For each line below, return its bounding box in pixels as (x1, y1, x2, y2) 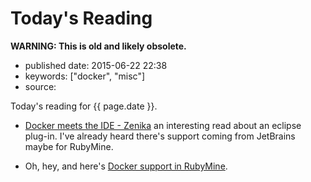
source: (24, 80, 57, 92)
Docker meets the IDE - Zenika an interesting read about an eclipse (24, 119, 302, 131)
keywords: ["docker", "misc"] (24, 70, 146, 82)
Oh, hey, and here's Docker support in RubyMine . (24, 160, 228, 172)
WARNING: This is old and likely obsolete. (10, 40, 187, 52)
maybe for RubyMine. (24, 140, 114, 152)
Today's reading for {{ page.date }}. (10, 100, 158, 112)
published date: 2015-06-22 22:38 (24, 59, 168, 71)
